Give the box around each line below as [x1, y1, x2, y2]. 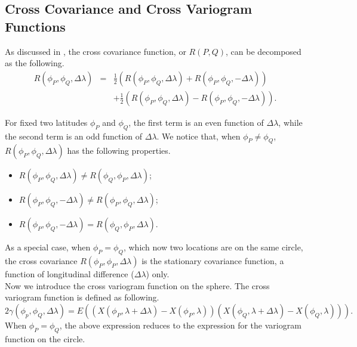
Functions [5, 17, 66, 35]
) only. [146, 268, 170, 280]
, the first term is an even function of [128, 116, 264, 128]
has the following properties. [67, 144, 171, 157]
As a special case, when [5, 241, 91, 253]
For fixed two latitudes [5, 116, 88, 128]
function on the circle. [5, 332, 85, 345]
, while [278, 116, 303, 128]
